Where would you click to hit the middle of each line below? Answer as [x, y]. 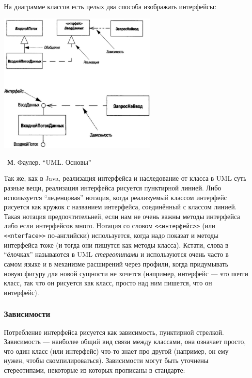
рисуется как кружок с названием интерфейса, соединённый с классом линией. [120, 207]
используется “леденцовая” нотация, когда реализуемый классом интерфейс [116, 197]
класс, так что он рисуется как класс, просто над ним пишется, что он [108, 283]
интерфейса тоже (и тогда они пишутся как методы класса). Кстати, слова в [116, 244]
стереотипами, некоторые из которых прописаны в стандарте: [94, 370]
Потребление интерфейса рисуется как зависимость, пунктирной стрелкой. [114, 332]
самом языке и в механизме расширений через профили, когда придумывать [116, 263]
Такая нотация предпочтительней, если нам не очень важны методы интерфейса [122, 216]
